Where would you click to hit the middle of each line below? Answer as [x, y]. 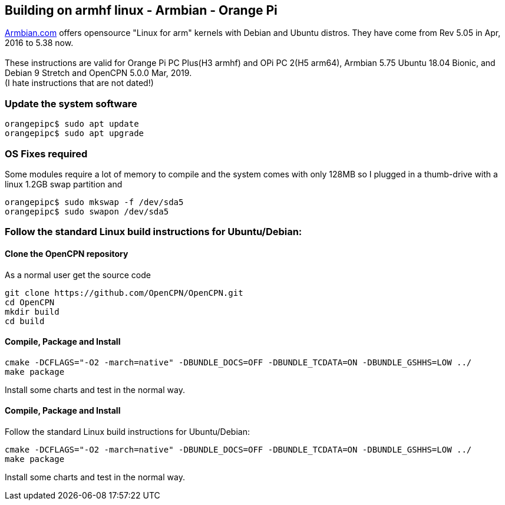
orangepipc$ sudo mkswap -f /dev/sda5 [94, 202]
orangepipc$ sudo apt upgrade [75, 133]
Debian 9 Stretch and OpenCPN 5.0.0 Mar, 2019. [98, 73]
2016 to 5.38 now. [39, 43]
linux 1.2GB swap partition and [64, 184]
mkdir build [32, 311]
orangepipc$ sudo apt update [72, 124]
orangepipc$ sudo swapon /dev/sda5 [87, 211]
